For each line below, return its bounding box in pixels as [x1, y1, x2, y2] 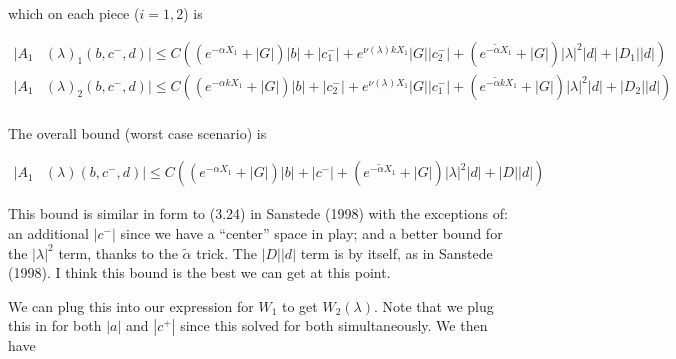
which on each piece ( [8, 3, 140, 23]
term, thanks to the [58, 242, 178, 263]
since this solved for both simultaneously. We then [180, 315, 488, 336]
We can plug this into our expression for [8, 295, 254, 316]
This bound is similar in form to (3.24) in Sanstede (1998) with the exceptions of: [8, 203, 508, 224]
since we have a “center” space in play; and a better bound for [120, 222, 503, 243]
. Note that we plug [373, 295, 494, 316]
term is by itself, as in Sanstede [300, 242, 493, 263]
